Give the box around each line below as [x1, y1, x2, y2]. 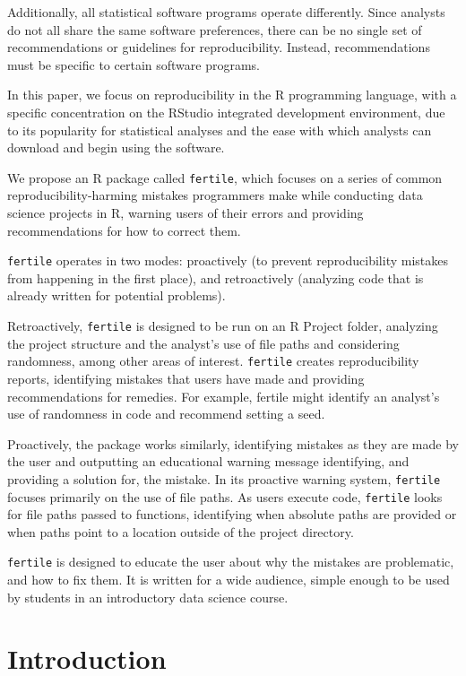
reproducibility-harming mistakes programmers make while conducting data [7, 186, 423, 204]
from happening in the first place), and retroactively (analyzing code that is [7, 268, 424, 287]
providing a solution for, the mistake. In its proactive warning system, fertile [7, 469, 441, 488]
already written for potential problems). [7, 286, 226, 305]
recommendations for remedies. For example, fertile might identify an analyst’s [7, 386, 440, 405]
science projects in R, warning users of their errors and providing [7, 204, 364, 221]
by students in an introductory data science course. [7, 587, 289, 606]
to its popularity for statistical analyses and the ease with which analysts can [7, 120, 432, 139]
